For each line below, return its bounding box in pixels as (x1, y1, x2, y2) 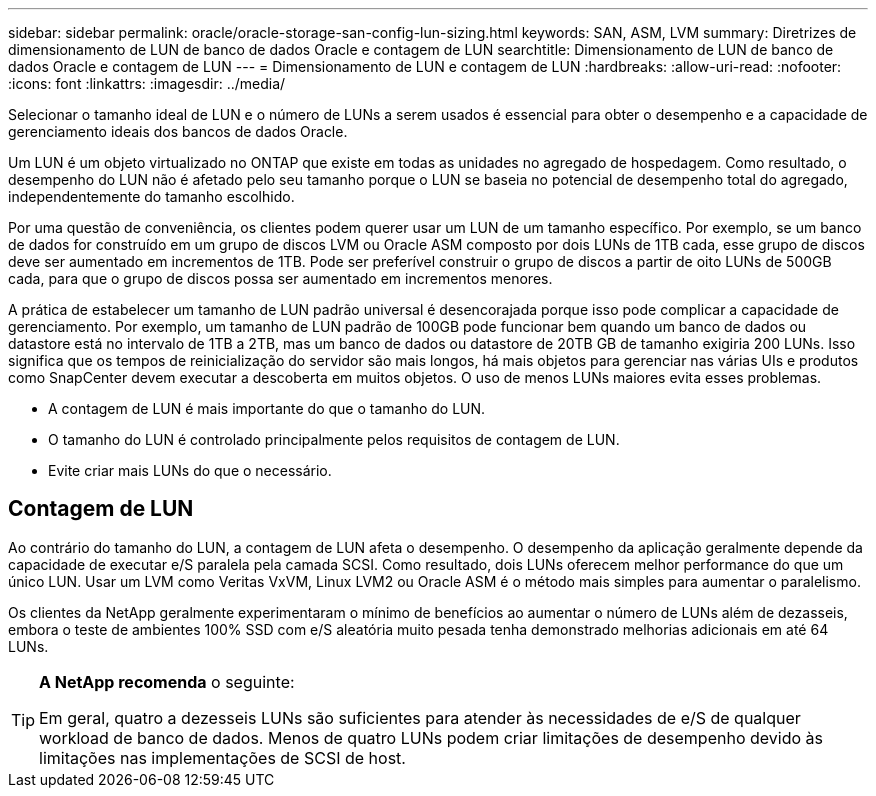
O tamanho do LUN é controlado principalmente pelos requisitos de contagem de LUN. (48, 431, 620, 448)
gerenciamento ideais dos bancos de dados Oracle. (8, 123, 348, 140)
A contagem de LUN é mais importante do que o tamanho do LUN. (48, 400, 486, 417)
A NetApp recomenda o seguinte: (39, 671, 295, 692)
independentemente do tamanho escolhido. (8, 188, 295, 205)
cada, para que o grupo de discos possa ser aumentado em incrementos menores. (8, 270, 553, 287)
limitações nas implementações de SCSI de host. (39, 747, 406, 768)
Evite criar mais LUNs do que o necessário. (48, 462, 332, 479)
